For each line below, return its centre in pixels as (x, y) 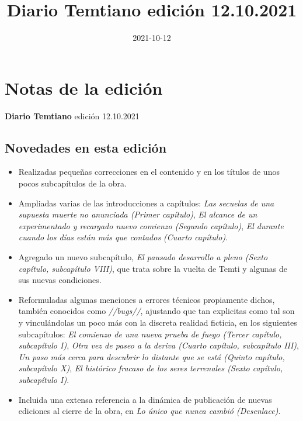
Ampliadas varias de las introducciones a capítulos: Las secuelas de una (146, 203)
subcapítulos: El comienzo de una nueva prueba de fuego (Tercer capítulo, (150, 334)
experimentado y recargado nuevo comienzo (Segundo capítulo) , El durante (151, 225)
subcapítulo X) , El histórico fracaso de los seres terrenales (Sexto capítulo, (151, 368)
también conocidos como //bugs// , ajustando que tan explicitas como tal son (156, 311)
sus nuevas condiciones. (60, 280)
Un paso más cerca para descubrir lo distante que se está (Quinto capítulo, (151, 356)
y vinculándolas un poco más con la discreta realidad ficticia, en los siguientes (158, 322)
